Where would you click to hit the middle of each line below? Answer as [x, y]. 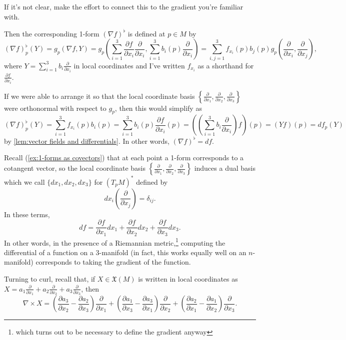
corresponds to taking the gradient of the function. [113, 262]
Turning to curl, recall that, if [50, 279]
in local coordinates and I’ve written [129, 65]
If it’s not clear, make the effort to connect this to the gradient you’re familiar [124, 6]
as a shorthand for [226, 65]
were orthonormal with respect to [55, 108]
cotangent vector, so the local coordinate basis [75, 168]
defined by [152, 181]
